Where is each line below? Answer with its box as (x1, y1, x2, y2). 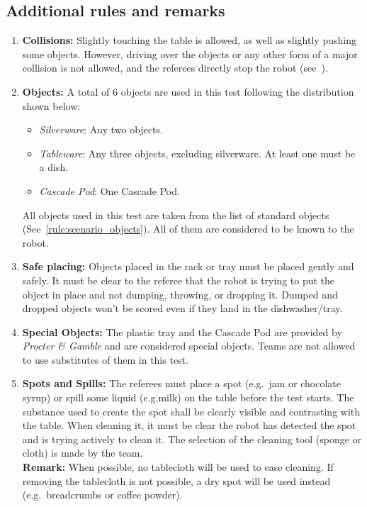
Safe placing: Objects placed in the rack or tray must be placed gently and (22, 259, 354, 274)
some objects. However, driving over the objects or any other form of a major (22, 46, 358, 61)
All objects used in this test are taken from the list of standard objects (22, 207, 329, 222)
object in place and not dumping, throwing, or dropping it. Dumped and (22, 286, 338, 301)
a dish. (39, 160, 69, 174)
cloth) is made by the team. (22, 445, 143, 460)
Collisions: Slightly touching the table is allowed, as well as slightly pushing (22, 33, 356, 48)
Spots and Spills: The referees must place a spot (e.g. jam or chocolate (22, 376, 341, 391)
